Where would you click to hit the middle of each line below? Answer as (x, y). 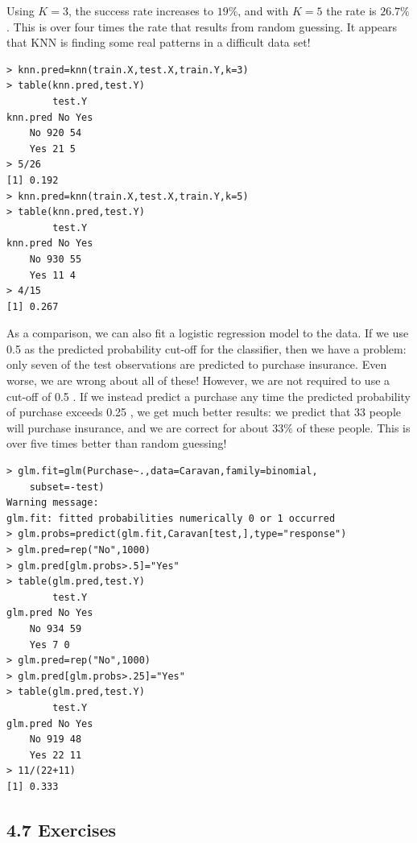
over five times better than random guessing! (117, 443)
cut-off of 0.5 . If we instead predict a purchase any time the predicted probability (208, 396)
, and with (263, 10)
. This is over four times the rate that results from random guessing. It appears (202, 26)
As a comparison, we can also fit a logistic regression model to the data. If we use (208, 333)
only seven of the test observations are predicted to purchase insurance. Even (197, 364)
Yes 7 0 (50, 645)
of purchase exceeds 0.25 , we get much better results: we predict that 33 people (204, 412)
